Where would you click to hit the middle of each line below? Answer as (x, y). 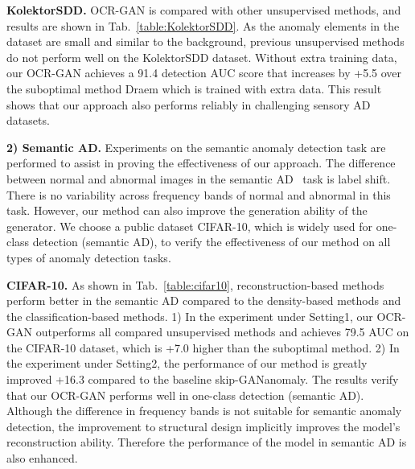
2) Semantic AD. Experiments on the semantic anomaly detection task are (196, 147)
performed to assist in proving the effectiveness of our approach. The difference (201, 163)
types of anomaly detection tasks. (89, 257)
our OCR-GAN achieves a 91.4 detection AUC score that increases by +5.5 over (204, 73)
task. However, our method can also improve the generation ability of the (187, 210)
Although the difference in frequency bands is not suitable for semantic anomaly (204, 411)
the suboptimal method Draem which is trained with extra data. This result (194, 88)
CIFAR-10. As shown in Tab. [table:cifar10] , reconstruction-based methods (195, 284)
